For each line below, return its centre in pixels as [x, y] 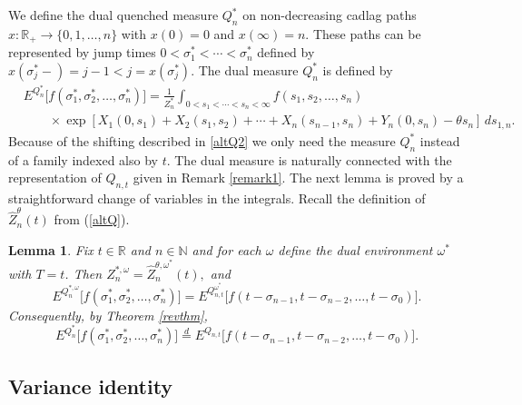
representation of [55, 178]
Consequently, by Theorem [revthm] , [108, 315]
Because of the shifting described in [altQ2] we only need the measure [202, 140]
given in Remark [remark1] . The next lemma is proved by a [298, 178]
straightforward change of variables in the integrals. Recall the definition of [217, 198]
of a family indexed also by [83, 159]
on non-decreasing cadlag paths [330, 15]
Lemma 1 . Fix [51, 249]
